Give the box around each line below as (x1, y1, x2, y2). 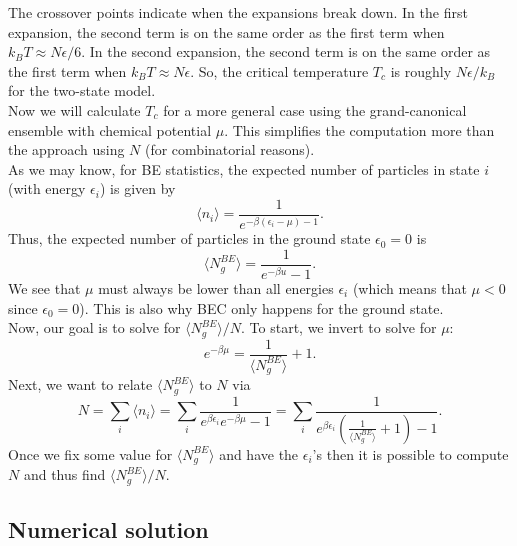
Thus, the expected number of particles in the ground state (8, 228, 371, 249)
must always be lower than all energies (98, 277, 334, 298)
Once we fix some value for (8, 443, 173, 464)
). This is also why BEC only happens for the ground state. (79, 297, 444, 318)
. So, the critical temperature (190, 60, 369, 81)
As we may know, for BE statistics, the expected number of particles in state (8, 158, 480, 179)
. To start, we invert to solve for (241, 317, 437, 338)
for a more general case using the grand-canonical (163, 99, 467, 120)
